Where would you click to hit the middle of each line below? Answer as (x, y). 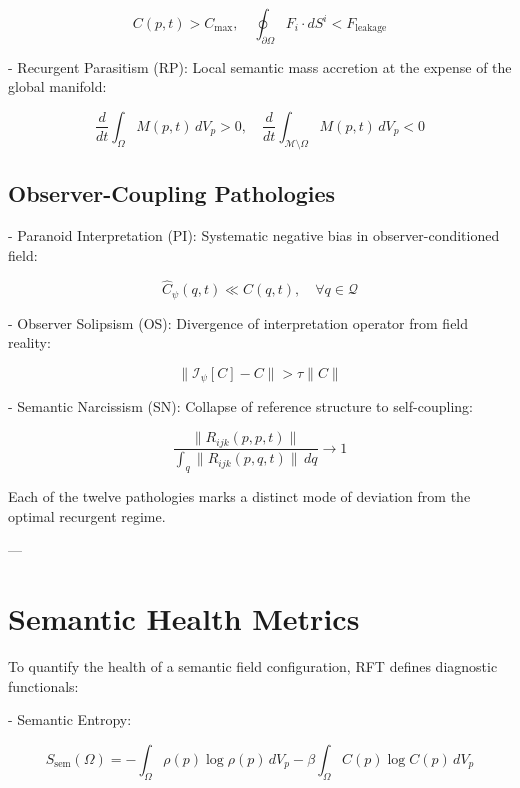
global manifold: (57, 86)
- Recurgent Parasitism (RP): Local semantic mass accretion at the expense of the (260, 66)
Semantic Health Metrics (184, 618)
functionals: (43, 685)
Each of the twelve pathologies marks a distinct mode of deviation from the (239, 496)
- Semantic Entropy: (70, 719)
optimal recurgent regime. (87, 515)
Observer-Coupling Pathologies (172, 193)
